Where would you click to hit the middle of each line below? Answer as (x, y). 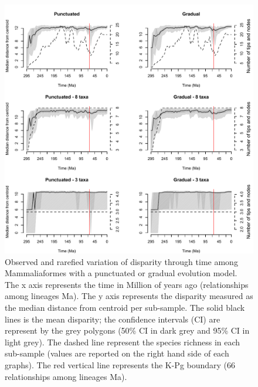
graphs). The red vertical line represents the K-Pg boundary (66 (120, 364)
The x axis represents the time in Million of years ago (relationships (127, 284)
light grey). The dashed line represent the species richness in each (123, 342)
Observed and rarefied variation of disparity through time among (121, 261)
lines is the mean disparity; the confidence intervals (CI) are (113, 319)
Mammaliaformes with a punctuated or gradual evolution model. (121, 273)
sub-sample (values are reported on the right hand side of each (117, 353)
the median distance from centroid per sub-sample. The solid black (125, 307)
